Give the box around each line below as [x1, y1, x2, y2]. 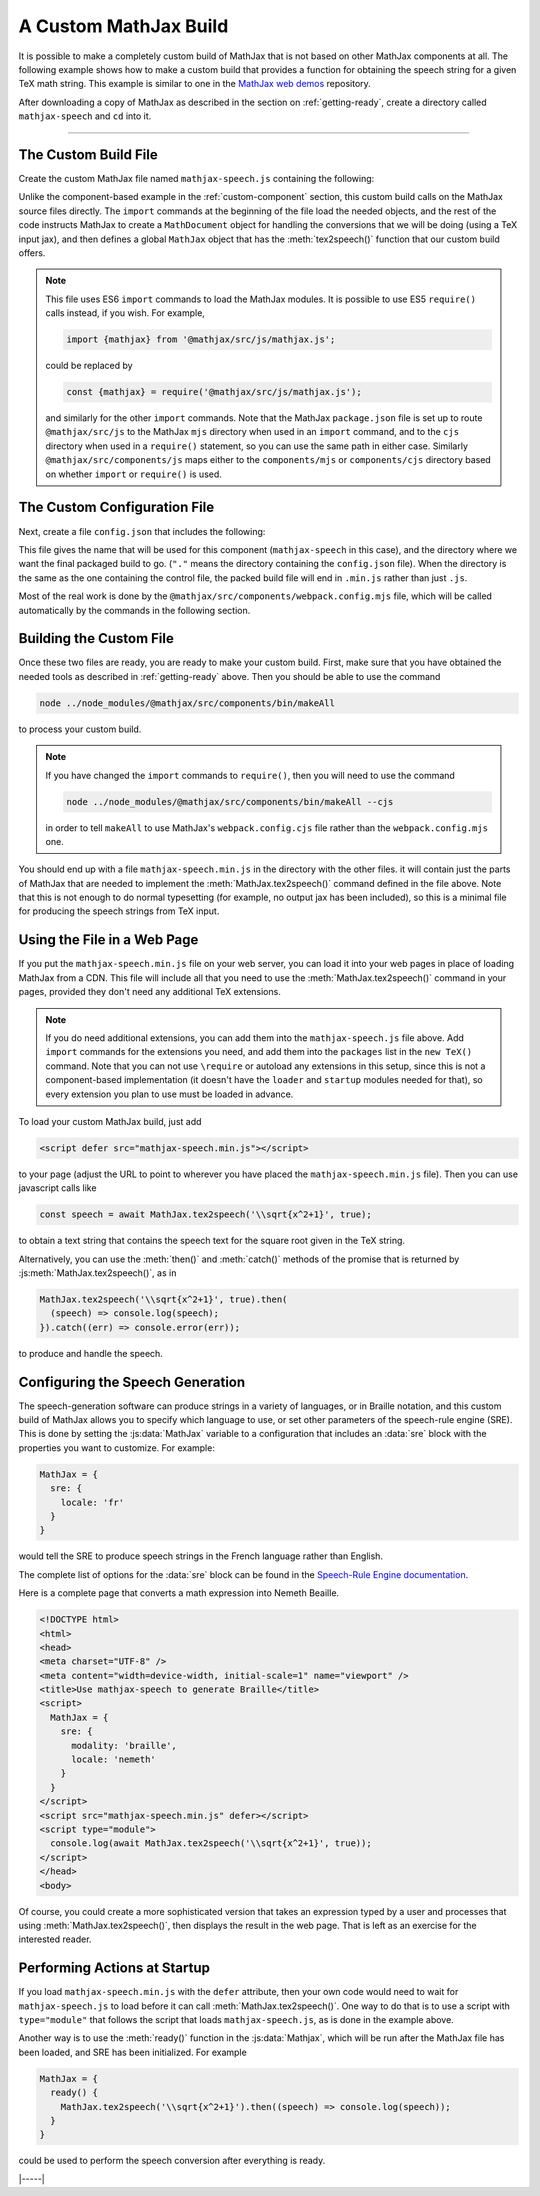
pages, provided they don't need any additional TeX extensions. [18, 986, 282, 998]
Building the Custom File [18, 630, 174, 647]
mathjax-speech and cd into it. [18, 110, 152, 122]
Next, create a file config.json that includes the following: [18, 525, 266, 537]
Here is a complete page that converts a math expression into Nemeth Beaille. [18, 1587, 340, 1599]
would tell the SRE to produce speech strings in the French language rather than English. [18, 1550, 384, 1562]
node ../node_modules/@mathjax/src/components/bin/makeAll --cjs [66, 796, 394, 807]
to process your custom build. [18, 723, 142, 735]
